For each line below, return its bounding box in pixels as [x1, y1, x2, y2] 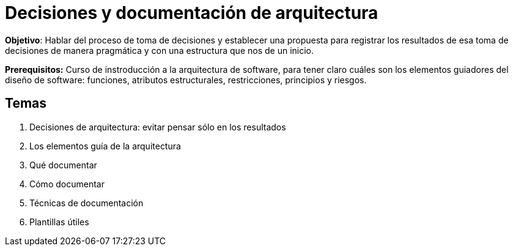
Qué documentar [29, 159, 97, 170]
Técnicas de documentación [29, 197, 144, 208]
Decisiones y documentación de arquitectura [5, 2, 378, 23]
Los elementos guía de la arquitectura [29, 140, 181, 151]
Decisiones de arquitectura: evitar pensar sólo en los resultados [29, 121, 286, 132]
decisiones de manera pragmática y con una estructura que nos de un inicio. [5, 45, 314, 56]
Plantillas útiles [29, 216, 89, 227]
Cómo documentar [29, 178, 105, 189]
